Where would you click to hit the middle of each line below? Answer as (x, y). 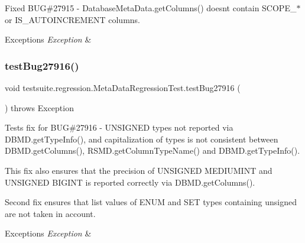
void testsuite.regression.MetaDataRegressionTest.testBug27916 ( (123, 88)
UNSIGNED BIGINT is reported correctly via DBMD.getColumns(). (130, 182)
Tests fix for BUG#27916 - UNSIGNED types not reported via (119, 127)
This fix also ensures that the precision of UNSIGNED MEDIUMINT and (139, 170)
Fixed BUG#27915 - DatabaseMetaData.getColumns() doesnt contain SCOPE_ (151, 8)
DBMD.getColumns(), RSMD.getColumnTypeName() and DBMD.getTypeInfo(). (152, 150)
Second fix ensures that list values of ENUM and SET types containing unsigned (151, 202)
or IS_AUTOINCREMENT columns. (72, 19)
